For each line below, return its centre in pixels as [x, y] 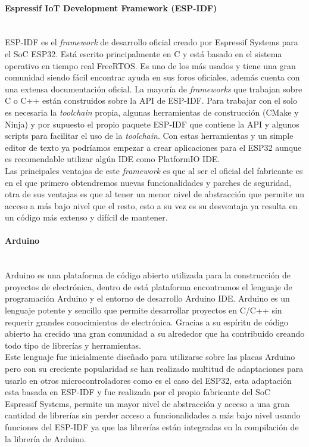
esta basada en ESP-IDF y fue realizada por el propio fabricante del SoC [138, 392]
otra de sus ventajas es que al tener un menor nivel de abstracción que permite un [154, 194]
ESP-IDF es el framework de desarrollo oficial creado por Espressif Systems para [152, 42]
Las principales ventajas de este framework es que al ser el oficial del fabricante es [154, 170]
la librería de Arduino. [46, 438]
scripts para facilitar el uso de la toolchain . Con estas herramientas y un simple [149, 136]
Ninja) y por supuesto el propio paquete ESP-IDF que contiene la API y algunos [152, 124]
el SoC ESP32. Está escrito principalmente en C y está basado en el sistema [143, 53]
